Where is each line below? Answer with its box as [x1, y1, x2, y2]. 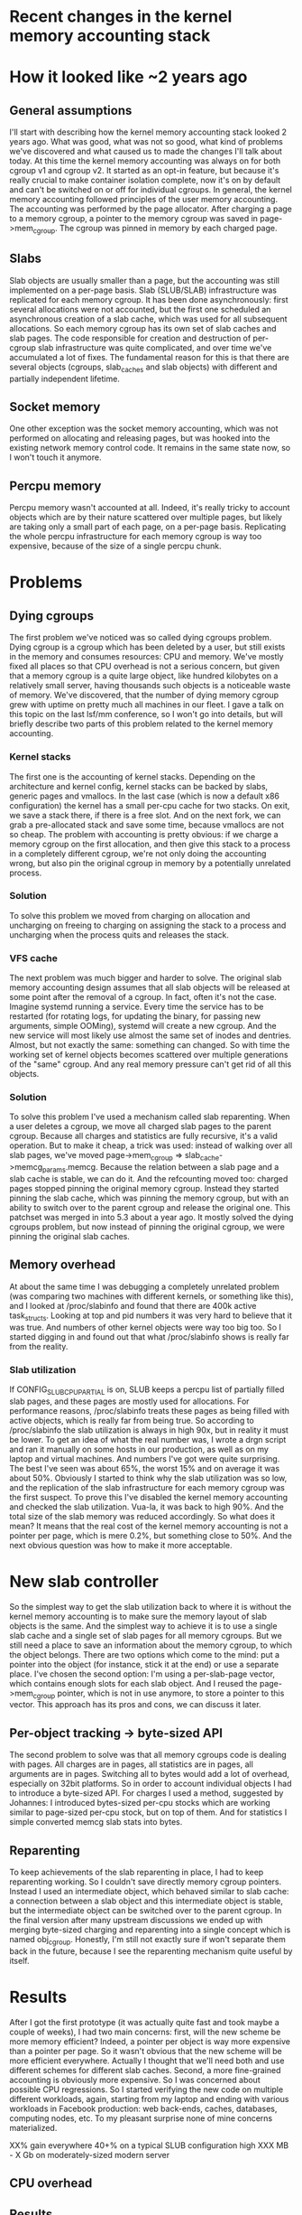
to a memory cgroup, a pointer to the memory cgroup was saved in [9, 213, 259, 224]
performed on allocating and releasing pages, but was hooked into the [9, 433, 270, 444]
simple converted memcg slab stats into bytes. [9, 1817, 183, 1827]
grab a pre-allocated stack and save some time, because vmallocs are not [9, 819, 285, 830]
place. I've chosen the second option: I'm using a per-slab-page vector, [9, 1668, 275, 1679]
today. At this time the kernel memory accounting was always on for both [9, 155, 281, 166]
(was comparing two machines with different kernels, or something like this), [9, 1290, 294, 1302]
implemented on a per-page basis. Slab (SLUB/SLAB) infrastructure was [9, 285, 278, 295]
